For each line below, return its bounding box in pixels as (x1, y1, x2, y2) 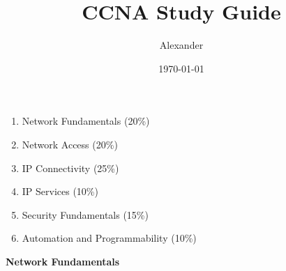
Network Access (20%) (22, 137, 118, 151)
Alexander (159, 38, 204, 52)
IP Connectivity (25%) (22, 160, 119, 175)
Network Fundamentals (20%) (22, 114, 150, 128)
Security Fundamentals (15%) (22, 207, 149, 222)
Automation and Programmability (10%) (22, 231, 197, 245)
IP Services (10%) (22, 184, 98, 199)
